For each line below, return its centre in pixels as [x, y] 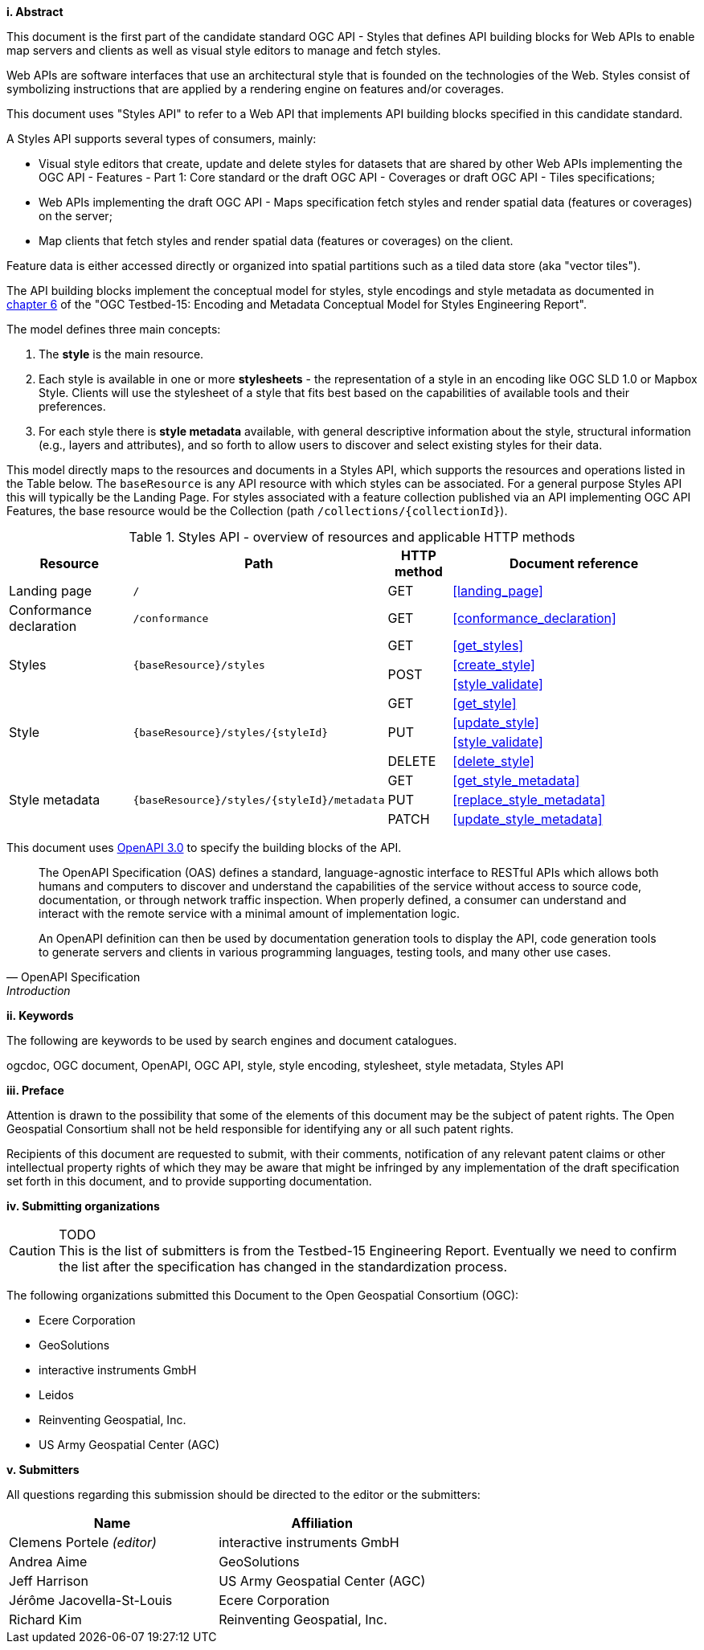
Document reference [574, 563]
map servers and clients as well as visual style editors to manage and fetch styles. [224, 50]
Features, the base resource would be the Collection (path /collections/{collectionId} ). [257, 511]
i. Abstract [35, 12]
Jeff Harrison [49, 1581]
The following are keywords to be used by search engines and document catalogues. [232, 1040]
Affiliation [322, 1523]
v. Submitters [43, 1470]
